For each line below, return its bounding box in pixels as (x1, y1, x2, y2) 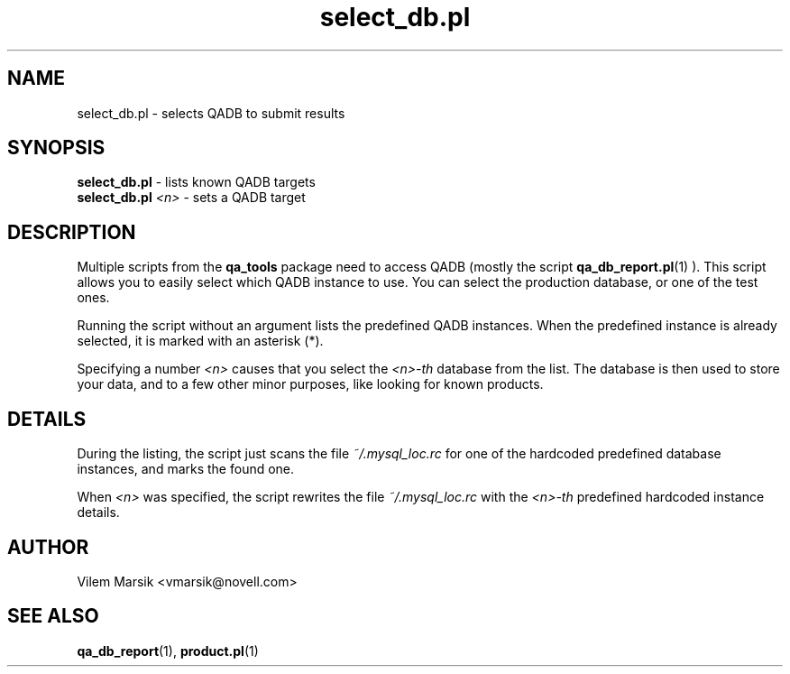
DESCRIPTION (7, 220, 136, 244)
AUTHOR (7, 535, 89, 559)
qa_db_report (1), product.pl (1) (77, 642, 259, 659)
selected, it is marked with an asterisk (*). (77, 333, 324, 349)
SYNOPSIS (7, 136, 106, 160)
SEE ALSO (7, 605, 99, 628)
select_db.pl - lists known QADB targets (77, 174, 316, 190)
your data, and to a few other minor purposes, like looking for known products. (77, 376, 544, 392)
